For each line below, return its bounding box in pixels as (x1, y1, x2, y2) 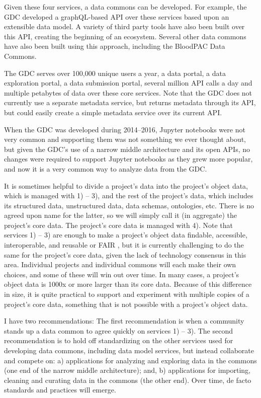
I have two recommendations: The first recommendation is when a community (4, 315, 244, 326)
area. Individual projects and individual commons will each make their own (4, 259, 236, 270)
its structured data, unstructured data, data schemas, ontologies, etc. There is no (4, 200, 254, 210)
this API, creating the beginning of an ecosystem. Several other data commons (4, 31, 246, 41)
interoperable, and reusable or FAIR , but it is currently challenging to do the (4, 240, 244, 250)
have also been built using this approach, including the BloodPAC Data (4, 41, 225, 51)
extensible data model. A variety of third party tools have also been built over (4, 21, 245, 32)
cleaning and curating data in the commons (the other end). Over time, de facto (4, 374, 251, 385)
